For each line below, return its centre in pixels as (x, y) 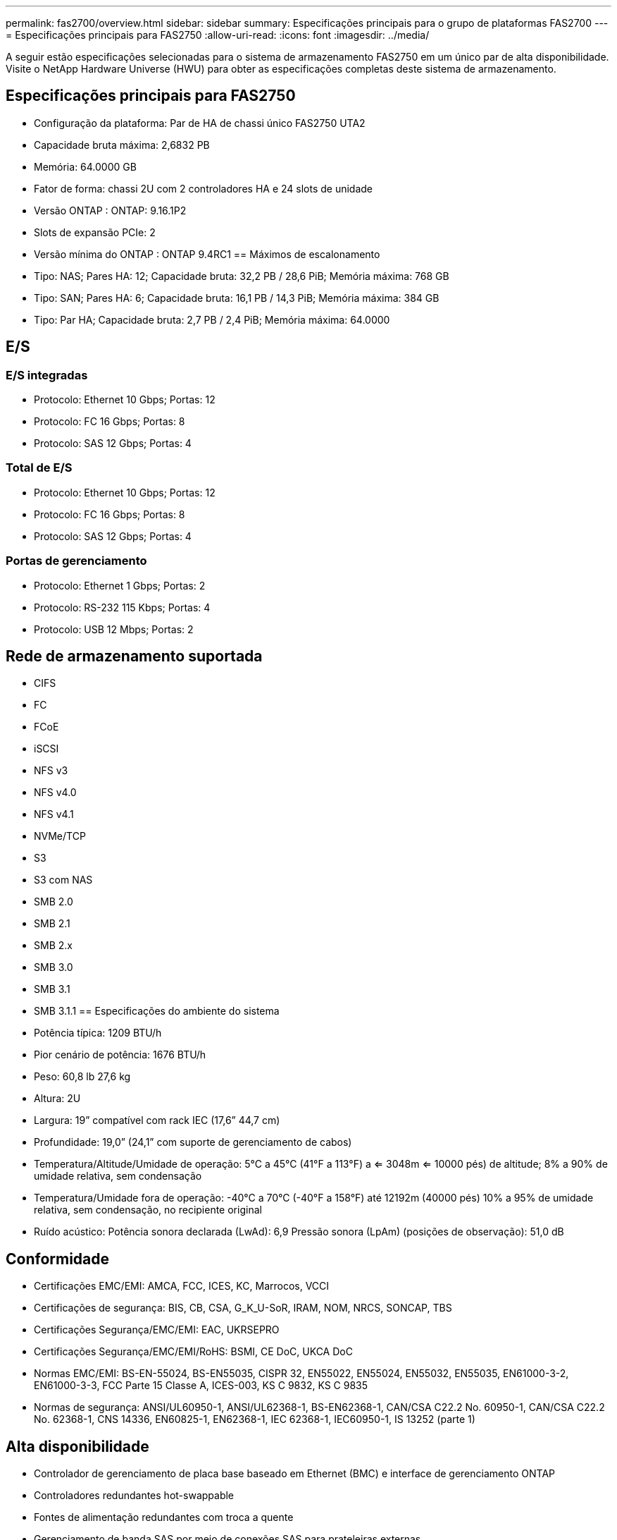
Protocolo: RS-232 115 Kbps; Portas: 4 (122, 607)
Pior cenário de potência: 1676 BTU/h (120, 1055)
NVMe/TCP (60, 836)
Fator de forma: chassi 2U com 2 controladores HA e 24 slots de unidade (204, 188)
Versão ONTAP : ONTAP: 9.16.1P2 (110, 210)
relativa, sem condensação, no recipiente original (148, 1210)
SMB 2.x (53, 946)
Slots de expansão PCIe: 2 (95, 232)
